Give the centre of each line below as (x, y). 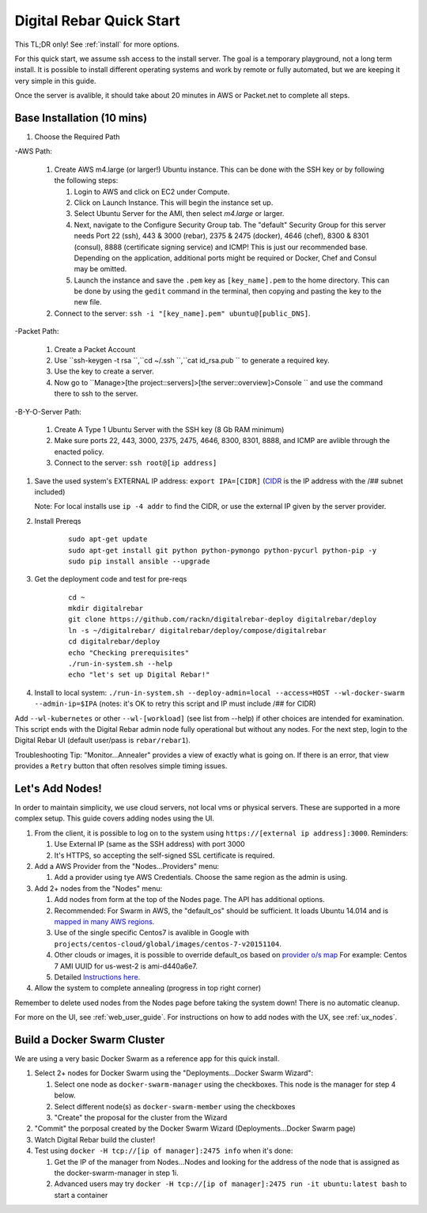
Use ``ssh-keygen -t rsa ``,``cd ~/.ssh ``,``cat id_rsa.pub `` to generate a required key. (192, 361)
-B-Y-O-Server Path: (48, 411)
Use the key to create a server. (104, 371)
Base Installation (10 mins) (81, 118)
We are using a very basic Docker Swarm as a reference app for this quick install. (147, 1059)
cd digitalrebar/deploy (114, 642)
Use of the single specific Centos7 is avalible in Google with (151, 933)
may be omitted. (100, 269)
